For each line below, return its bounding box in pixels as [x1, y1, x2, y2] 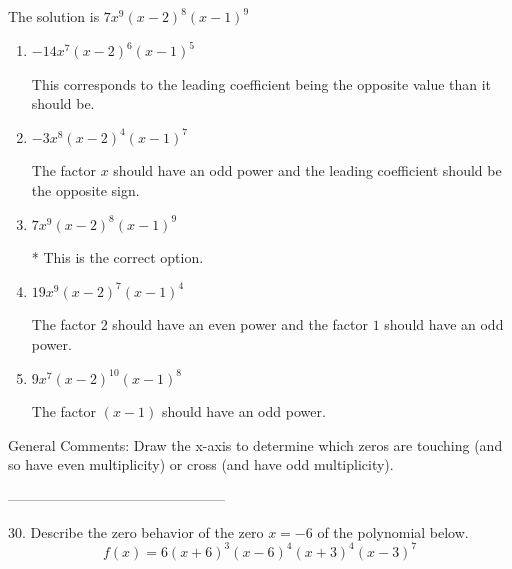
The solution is [8, 6, 100, 26]
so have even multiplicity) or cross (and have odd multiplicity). [8, 454, 394, 475]
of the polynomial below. [317, 521, 469, 542]
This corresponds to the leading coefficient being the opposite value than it [31, 73, 492, 94]
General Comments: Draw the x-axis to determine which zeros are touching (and [8, 434, 503, 455]
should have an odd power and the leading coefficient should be [113, 160, 502, 181]
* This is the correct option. [31, 247, 204, 268]
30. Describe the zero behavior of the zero [8, 521, 264, 542]
